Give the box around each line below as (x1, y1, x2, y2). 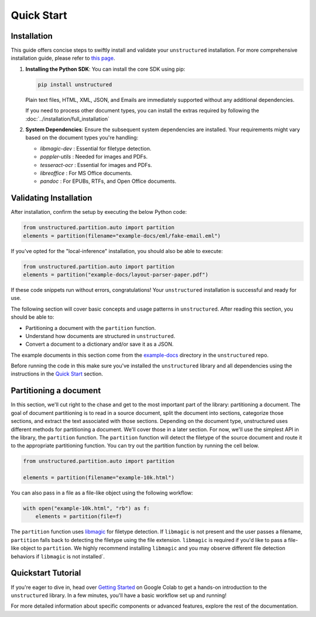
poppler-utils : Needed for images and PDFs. (40, 153, 148, 161)
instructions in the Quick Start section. (11, 370, 104, 377)
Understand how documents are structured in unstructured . (25, 332, 176, 339)
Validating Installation (11, 193, 92, 203)
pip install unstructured (37, 81, 112, 88)
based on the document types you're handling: (25, 134, 139, 141)
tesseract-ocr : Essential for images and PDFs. (40, 161, 152, 168)
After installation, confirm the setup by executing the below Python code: (11, 209, 187, 216)
